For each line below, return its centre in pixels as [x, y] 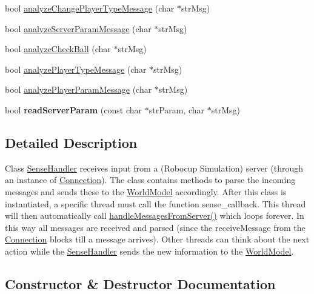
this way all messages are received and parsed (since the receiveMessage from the [155, 227]
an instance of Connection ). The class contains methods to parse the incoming [150, 180]
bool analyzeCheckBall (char [58, 49]
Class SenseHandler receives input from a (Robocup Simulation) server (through [154, 168]
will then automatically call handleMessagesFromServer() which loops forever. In [155, 215]
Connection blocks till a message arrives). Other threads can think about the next [157, 239]
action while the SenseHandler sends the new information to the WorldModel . [149, 251]
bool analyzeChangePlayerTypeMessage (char [90, 8]
